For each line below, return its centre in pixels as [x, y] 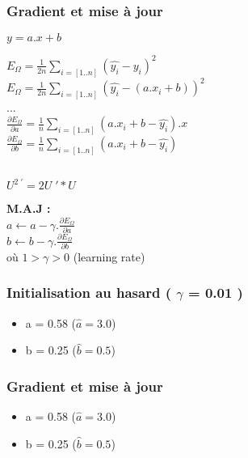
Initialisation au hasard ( [89, 293]
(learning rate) [109, 256]
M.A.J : [29, 208]
